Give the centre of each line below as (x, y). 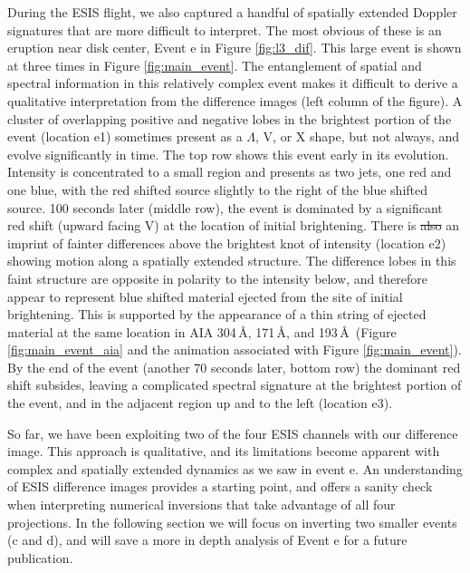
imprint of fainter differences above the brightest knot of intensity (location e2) (227, 243)
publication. (40, 557)
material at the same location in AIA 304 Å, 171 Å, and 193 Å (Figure (202, 331)
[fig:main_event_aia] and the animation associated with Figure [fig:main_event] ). (235, 350)
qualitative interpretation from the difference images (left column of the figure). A (235, 100)
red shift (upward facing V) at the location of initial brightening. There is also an (234, 225)
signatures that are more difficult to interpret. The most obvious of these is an (225, 29)
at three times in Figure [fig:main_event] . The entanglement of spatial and (215, 65)
